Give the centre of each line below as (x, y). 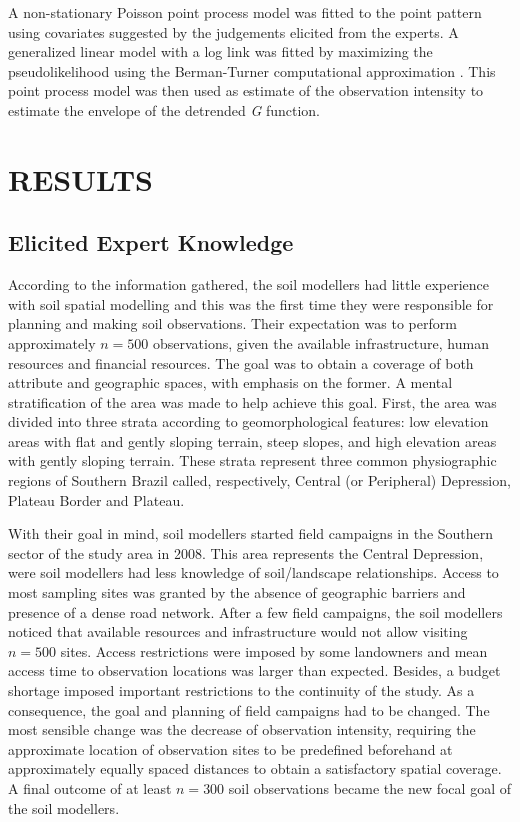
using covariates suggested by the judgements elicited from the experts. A (233, 31)
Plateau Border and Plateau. (96, 499)
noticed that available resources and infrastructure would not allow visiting (238, 631)
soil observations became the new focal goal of (369, 787)
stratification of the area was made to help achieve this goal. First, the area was (252, 401)
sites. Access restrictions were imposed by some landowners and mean (274, 650)
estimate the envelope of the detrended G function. (164, 109)
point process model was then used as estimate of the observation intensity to (246, 90)
